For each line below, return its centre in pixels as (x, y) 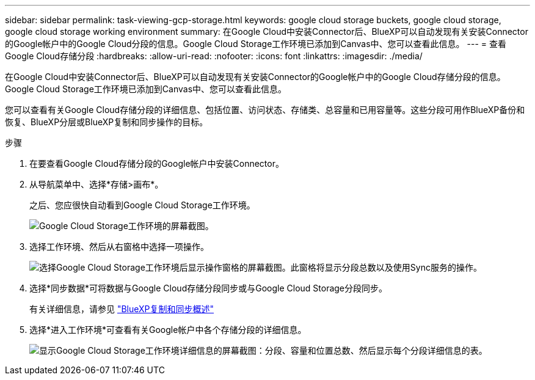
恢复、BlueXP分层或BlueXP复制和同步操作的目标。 (107, 122)
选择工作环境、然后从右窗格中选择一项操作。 (119, 247)
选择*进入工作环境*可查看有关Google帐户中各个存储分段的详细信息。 (168, 330)
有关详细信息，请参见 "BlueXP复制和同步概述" (122, 309)
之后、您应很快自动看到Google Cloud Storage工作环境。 (142, 205)
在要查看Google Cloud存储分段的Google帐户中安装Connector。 (157, 163)
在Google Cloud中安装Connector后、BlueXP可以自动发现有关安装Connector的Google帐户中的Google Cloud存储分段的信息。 (255, 77)
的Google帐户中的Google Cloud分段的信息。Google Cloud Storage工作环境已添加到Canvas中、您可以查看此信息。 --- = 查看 (256, 44)
